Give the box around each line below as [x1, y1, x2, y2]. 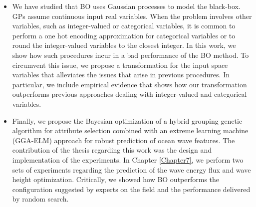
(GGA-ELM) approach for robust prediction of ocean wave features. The [12, 135, 235, 145]
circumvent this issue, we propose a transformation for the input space [12, 59, 228, 70]
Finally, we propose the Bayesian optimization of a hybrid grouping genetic [12, 115, 243, 126]
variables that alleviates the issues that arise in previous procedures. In [12, 69, 230, 80]
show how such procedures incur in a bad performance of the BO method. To [12, 49, 249, 60]
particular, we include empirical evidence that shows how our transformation [12, 79, 247, 89]
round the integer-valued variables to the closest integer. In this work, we [12, 40, 236, 50]
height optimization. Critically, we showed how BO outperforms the [12, 174, 220, 185]
